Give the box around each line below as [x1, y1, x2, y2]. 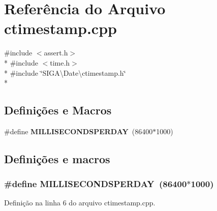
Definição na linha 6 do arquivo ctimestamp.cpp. [4, 197, 156, 208]
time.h [50, 57, 70, 68]
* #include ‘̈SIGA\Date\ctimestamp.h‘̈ [4, 67, 126, 78]
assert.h [44, 47, 68, 58]
